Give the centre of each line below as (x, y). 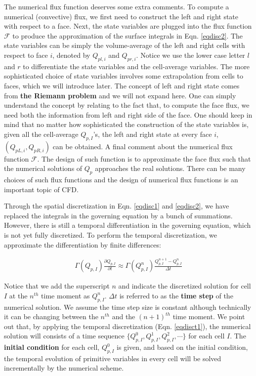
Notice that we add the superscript (57, 286)
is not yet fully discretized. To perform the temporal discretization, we (110, 235)
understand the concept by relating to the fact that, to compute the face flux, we (127, 105)
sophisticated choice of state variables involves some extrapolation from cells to (124, 76)
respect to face (26, 55)
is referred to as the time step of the (176, 295)
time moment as (65, 295)
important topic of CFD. (41, 189)
